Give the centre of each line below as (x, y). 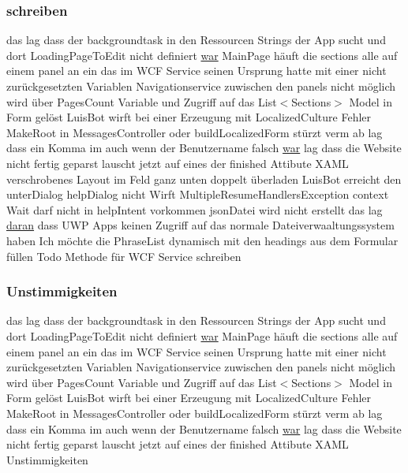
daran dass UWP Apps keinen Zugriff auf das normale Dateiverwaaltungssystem (200, 225)
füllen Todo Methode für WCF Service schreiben (124, 256)
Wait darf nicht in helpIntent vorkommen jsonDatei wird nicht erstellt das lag (195, 209)
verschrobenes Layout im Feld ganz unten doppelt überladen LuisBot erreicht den (204, 179)
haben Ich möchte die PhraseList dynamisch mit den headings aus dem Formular (202, 240)
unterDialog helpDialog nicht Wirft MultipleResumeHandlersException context (198, 194)
